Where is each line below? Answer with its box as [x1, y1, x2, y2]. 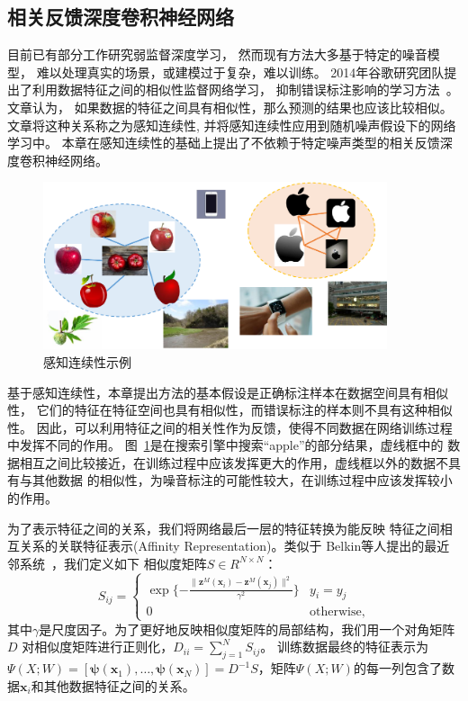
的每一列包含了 [353, 659, 442, 678]
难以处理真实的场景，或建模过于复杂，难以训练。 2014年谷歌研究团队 [36, 62, 445, 81]
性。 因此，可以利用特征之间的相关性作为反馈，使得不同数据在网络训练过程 [7, 418, 453, 436]
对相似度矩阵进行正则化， [22, 637, 174, 656]
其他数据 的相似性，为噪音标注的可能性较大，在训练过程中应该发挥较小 [31, 471, 453, 490]
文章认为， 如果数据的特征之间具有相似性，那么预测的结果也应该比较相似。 [7, 97, 453, 116]
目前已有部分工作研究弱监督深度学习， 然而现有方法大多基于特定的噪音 [7, 45, 427, 64]
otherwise [310, 605, 362, 618]
